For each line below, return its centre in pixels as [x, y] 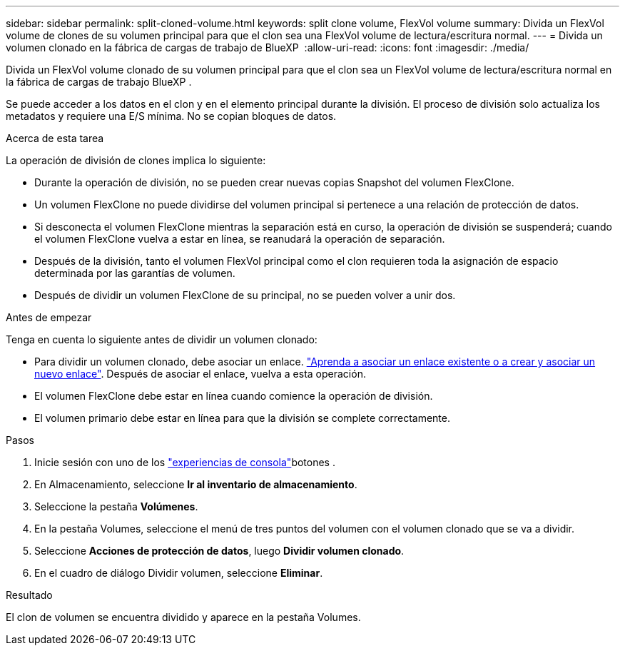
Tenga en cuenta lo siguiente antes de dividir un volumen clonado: [162, 339]
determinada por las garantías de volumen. [135, 273]
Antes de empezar [49, 317]
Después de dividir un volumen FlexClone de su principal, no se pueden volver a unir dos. [245, 295]
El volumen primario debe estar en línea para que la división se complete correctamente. [242, 418]
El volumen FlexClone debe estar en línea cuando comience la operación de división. [234, 396]
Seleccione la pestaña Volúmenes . [116, 506]
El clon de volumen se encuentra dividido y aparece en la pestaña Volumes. [183, 617]
